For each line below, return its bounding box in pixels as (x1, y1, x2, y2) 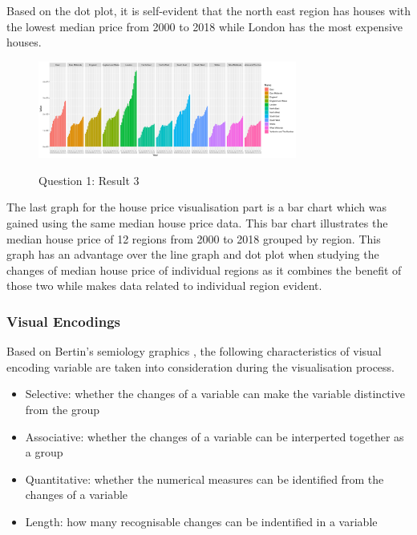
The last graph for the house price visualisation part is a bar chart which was (6, 199, 387, 215)
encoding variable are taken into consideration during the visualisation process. (6, 358, 395, 375)
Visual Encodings (6, 311, 121, 331)
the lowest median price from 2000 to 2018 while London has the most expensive (6, 18, 403, 34)
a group (25, 444, 63, 461)
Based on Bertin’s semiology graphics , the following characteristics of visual (6, 343, 382, 360)
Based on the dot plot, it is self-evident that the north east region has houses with (6, 2, 411, 18)
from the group (25, 401, 100, 417)
